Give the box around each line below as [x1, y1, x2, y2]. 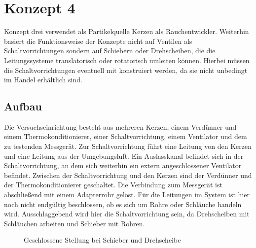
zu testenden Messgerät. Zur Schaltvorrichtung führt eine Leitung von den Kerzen [4, 141, 252, 151]
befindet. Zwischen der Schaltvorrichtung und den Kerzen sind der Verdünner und [4, 170, 252, 180]
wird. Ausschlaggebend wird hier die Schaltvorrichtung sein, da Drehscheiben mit [4, 209, 250, 219]
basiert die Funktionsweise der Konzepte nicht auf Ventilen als [4, 35, 192, 46]
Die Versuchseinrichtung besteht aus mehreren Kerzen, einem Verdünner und [4, 121, 237, 132]
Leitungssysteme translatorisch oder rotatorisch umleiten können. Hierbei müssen [4, 55, 250, 65]
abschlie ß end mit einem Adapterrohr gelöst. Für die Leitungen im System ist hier [4, 189, 250, 200]
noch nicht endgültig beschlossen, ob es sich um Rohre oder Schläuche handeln [4, 199, 242, 209]
